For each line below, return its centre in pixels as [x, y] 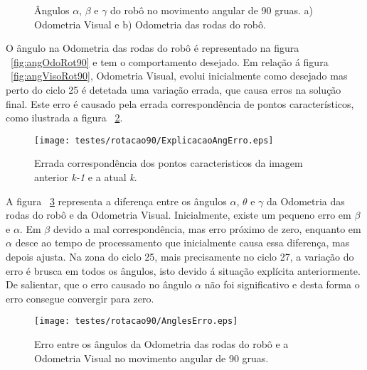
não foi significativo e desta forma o [282, 284]
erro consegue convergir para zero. [80, 298]
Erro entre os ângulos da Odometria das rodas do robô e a [161, 344]
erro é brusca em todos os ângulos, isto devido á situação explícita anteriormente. [183, 270]
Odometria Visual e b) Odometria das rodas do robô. [150, 24]
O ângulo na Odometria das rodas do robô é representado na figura [153, 48]
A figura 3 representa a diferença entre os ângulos [116, 201]
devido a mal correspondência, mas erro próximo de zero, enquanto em [207, 228]
